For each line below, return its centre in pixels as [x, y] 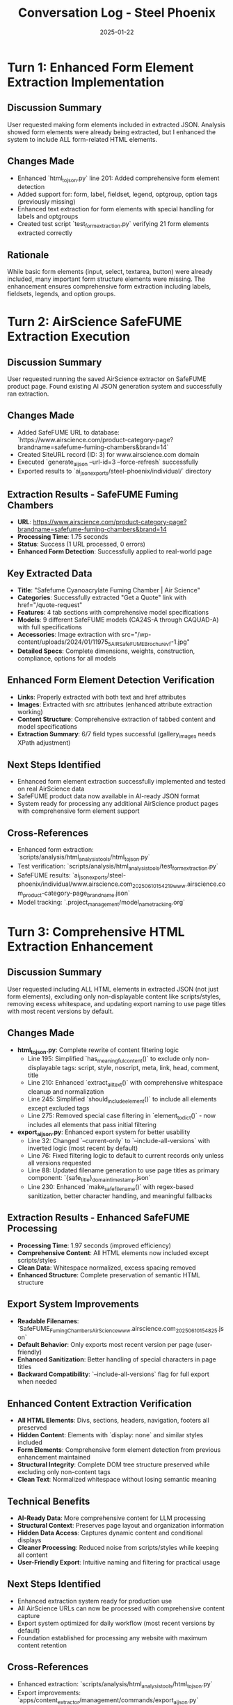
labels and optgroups [48, 216]
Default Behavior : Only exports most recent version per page [105, 1345]
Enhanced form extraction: [55, 850]
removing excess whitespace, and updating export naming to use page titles [116, 1003]
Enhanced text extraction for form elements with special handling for [115, 209]
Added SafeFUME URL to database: [68, 432]
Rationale [28, 255]
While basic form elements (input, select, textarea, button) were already [110, 271]
